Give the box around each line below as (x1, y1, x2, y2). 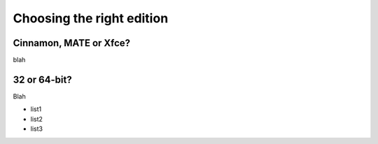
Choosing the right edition (13, 10, 169, 26)
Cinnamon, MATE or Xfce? (13, 37, 131, 49)
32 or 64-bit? (13, 73, 73, 85)
